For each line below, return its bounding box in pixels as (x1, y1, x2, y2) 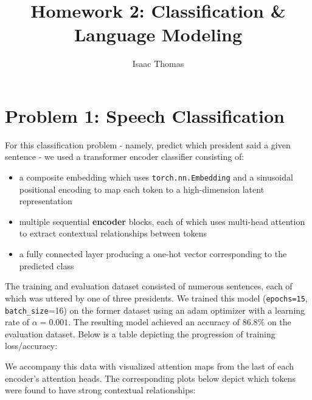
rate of (5, 316, 30, 328)
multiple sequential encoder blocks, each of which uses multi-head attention (19, 215, 305, 227)
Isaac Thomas (132, 57, 184, 70)
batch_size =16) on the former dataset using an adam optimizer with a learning (5, 303, 305, 316)
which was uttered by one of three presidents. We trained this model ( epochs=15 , (5, 291, 308, 304)
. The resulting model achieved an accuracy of (68, 316, 240, 328)
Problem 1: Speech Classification (5, 103, 285, 128)
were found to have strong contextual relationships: (5, 384, 196, 396)
